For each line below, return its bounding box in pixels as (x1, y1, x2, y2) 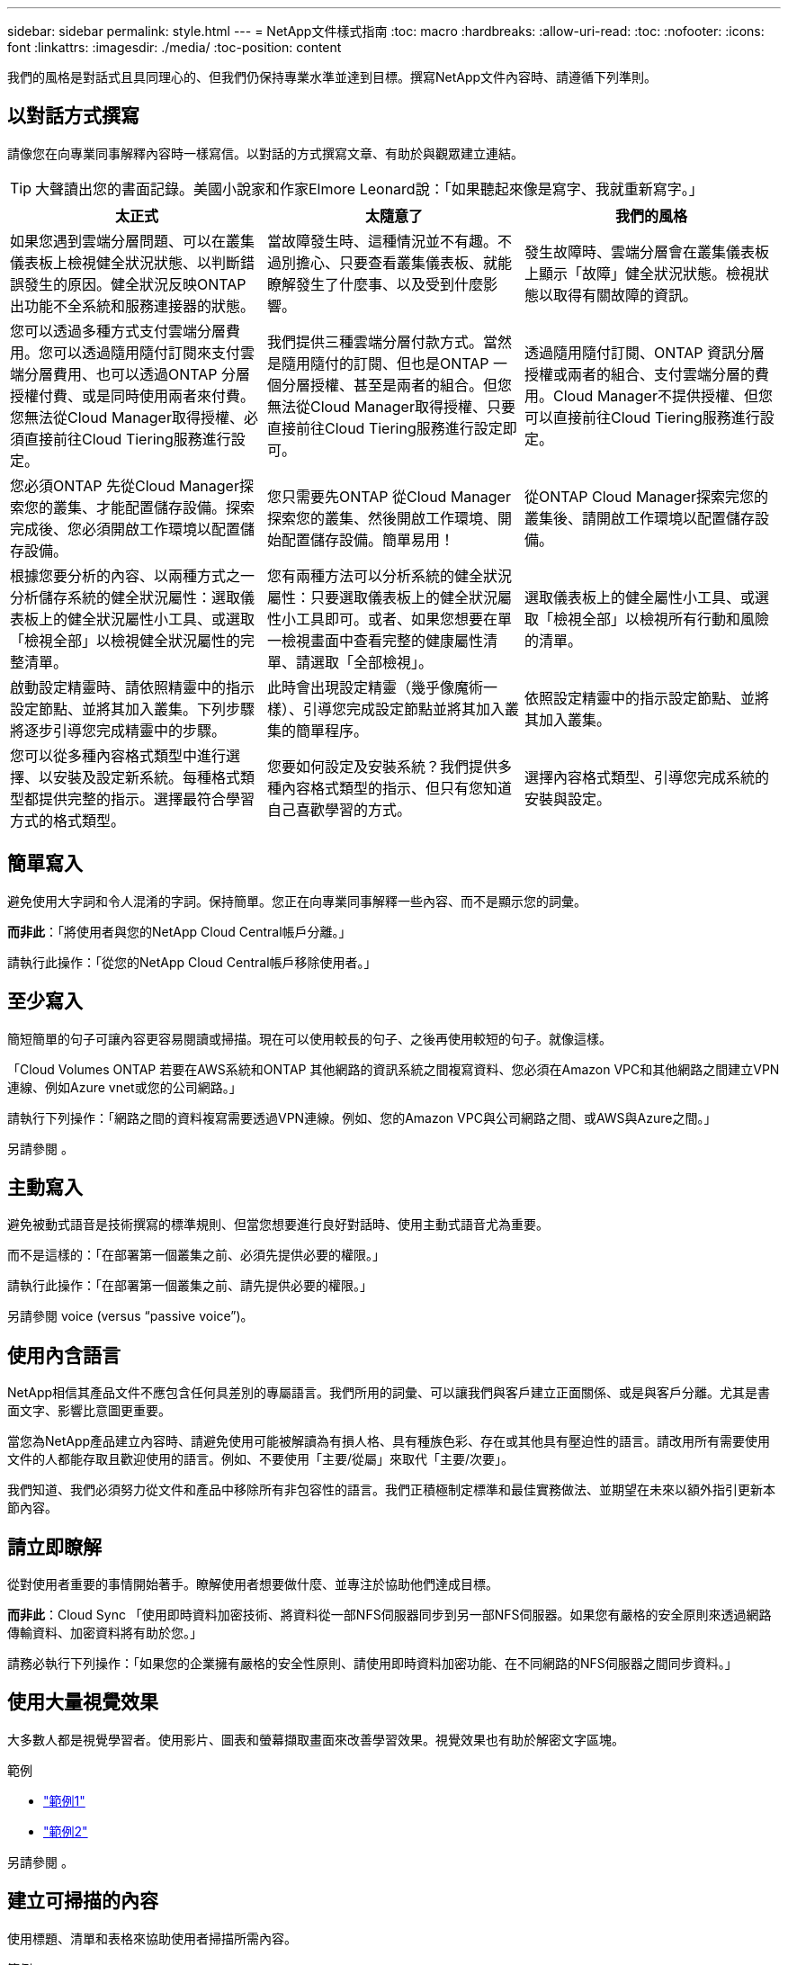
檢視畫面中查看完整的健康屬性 (281, 631, 483, 650)
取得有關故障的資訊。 (552, 285, 697, 304)
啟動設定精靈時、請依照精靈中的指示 (10, 677, 255, 696)
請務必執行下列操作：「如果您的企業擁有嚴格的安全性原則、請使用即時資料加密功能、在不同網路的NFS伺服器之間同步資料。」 (7, 1655, 738, 1672)
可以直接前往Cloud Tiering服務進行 (524, 408, 760, 426)
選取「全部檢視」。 (309, 652, 433, 671)
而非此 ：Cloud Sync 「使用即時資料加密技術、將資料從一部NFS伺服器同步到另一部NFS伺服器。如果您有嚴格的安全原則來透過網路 (7, 1607, 772, 1623)
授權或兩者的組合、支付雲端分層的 (524, 364, 755, 383)
